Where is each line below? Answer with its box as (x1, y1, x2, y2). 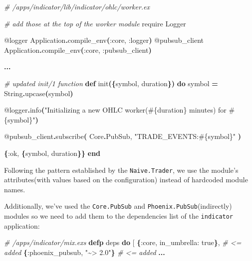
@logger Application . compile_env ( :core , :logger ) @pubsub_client (4, 35, 204, 45)
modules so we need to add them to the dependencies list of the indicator (4, 211, 234, 221)
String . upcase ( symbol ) (4, 88, 73, 98)
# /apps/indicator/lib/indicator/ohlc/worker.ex (4, 1, 150, 11)
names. (4, 184, 25, 194)
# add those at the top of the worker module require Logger (4, 18, 186, 28)
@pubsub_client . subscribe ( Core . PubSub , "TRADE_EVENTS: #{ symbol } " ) (4, 131, 242, 141)
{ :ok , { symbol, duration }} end (4, 147, 101, 158)
